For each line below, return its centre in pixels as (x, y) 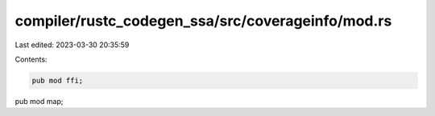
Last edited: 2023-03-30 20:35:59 (72, 45)
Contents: (31, 59)
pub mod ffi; (58, 80)
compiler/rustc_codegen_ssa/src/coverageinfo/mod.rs (203, 21)
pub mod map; (39, 101)
